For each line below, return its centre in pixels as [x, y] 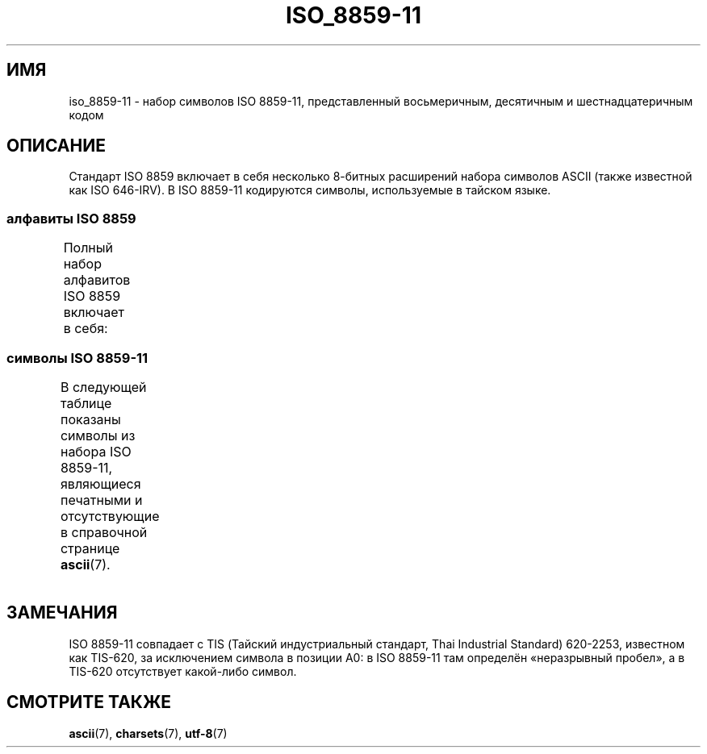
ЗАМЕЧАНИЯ [62, 613]
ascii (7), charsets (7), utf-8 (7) [148, 733]
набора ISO [96, 451]
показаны [90, 419]
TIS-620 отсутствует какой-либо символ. [183, 671]
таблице [86, 403]
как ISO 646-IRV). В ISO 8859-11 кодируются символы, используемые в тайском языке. [310, 190]
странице [90, 548]
